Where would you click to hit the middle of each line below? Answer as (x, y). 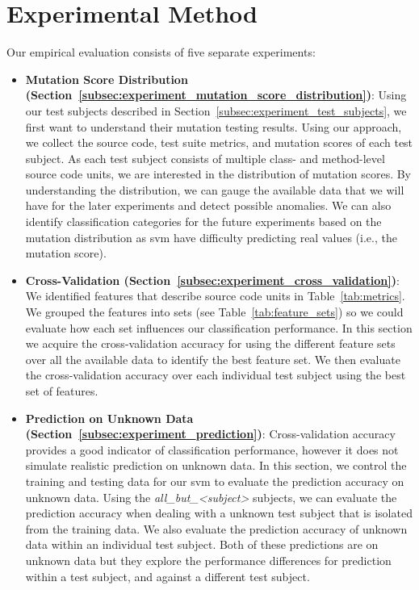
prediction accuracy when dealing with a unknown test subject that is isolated (219, 513)
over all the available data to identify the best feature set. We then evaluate (213, 359)
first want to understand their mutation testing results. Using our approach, (214, 126)
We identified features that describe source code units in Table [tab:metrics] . (215, 296)
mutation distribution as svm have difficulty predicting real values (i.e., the (211, 237)
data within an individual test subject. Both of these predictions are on (202, 544)
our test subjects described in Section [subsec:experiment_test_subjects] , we (216, 110)
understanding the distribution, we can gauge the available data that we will (215, 189)
